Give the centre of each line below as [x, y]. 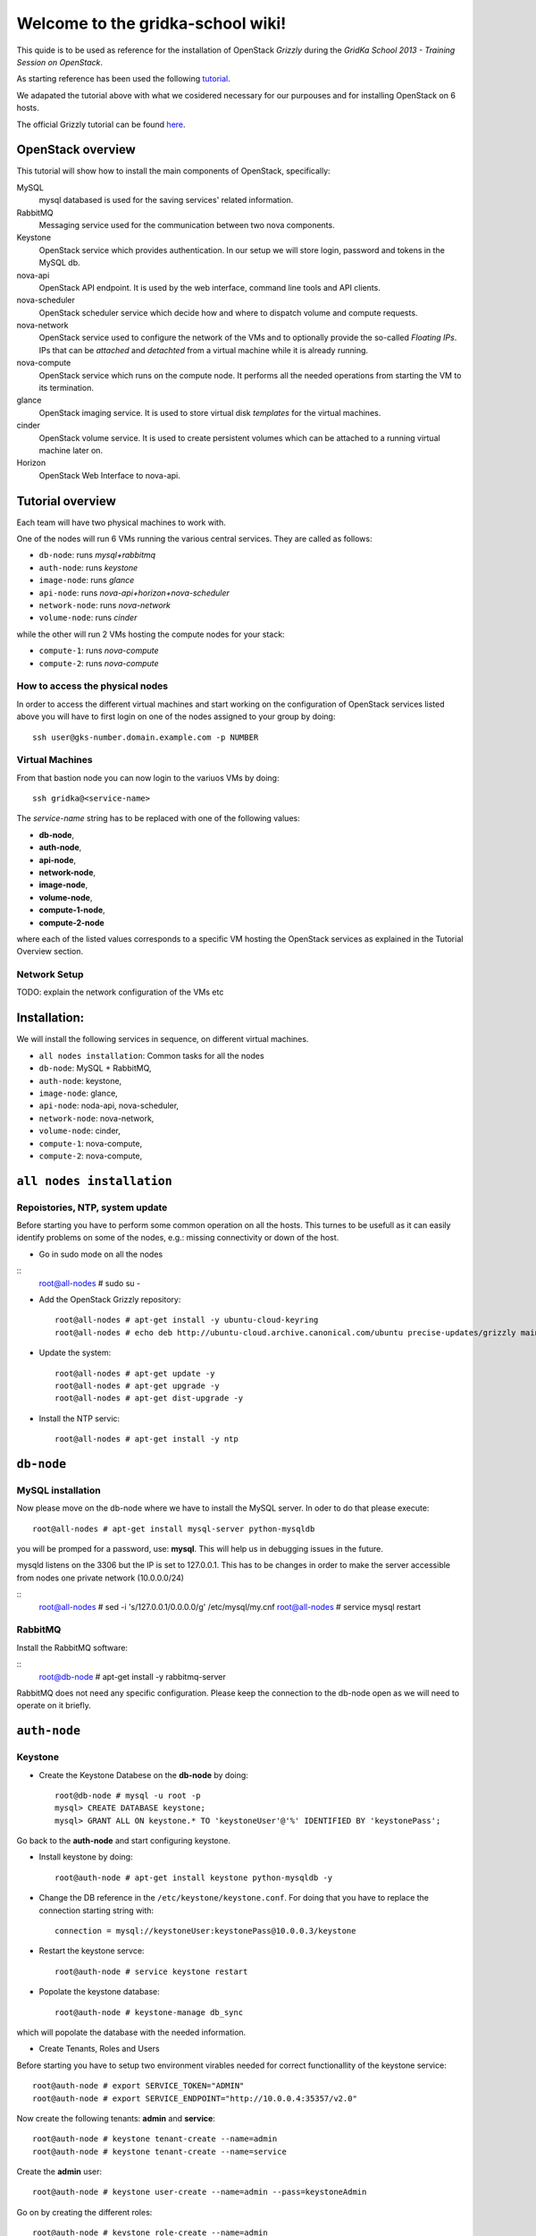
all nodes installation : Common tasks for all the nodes [151, 1055]
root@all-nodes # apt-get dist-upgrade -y [149, 1398]
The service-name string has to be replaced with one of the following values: [158, 818]
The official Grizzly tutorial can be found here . [101, 124]
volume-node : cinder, [80, 1131]
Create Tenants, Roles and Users [99, 2049]
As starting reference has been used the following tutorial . [124, 79]
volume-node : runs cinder [88, 618]
